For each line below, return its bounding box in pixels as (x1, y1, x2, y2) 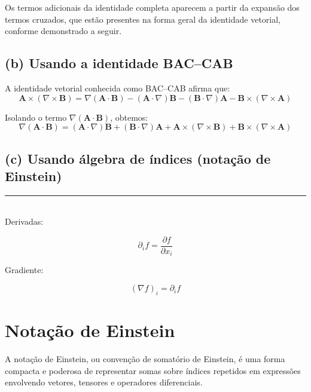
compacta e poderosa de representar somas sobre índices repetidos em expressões (5, 364, 301, 376)
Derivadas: (5, 215, 44, 228)
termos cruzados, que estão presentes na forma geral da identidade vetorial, (5, 13, 281, 25)
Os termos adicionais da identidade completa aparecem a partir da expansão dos (5, 1, 300, 13)
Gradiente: (5, 264, 44, 276)
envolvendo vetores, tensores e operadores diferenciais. (5, 376, 203, 388)
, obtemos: (110, 111, 148, 123)
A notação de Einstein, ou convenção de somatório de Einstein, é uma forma (5, 352, 285, 365)
